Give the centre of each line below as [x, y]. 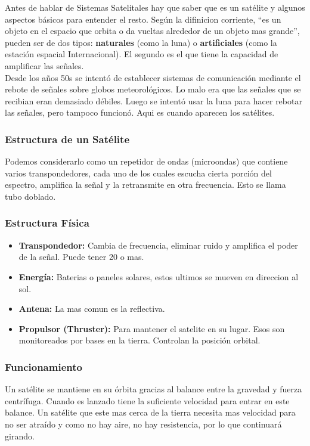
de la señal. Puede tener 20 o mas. [81, 257]
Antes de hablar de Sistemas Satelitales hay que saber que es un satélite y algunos [155, 7]
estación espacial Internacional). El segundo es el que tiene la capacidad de [142, 54]
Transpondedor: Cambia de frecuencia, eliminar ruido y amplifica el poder [158, 245]
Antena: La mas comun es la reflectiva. [92, 309]
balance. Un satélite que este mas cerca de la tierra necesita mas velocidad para [150, 412]
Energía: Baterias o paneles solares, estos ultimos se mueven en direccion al [159, 276]
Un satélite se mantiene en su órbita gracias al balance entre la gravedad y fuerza [154, 389]
